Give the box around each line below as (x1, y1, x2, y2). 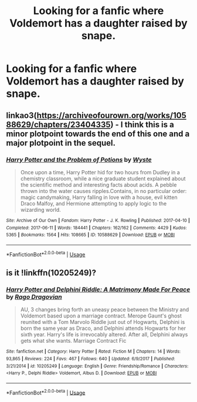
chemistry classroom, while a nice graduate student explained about (20, 175, 186, 182)
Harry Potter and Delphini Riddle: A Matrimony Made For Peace (6, 285, 191, 293)
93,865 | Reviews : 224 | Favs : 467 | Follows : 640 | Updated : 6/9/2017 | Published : (6, 356, 175, 362)
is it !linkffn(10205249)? (6, 268, 97, 278)
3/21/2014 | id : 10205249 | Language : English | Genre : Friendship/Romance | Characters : (6, 363, 189, 369)
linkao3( (6, 110, 37, 120)
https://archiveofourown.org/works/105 (36, 110, 186, 120)
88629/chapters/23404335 (6, 119, 111, 130)
